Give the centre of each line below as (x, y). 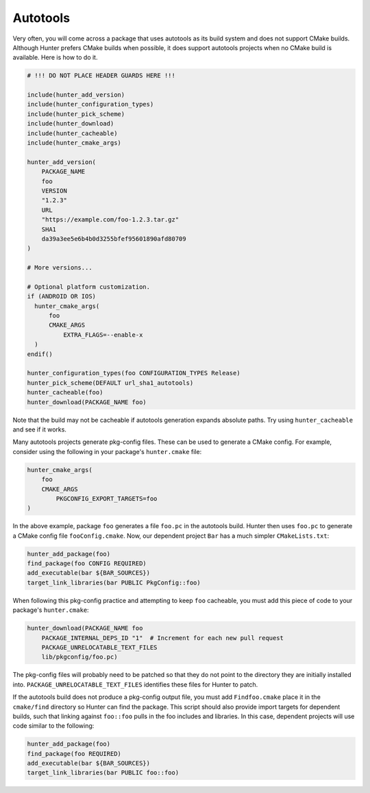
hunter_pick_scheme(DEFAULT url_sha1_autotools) (110, 383)
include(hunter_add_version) (76, 95)
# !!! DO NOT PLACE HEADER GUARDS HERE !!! (101, 76)
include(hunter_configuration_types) (90, 104)
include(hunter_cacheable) (72, 133)
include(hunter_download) (71, 124)
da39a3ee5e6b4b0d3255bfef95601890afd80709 (114, 239)
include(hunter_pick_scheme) (76, 114)
